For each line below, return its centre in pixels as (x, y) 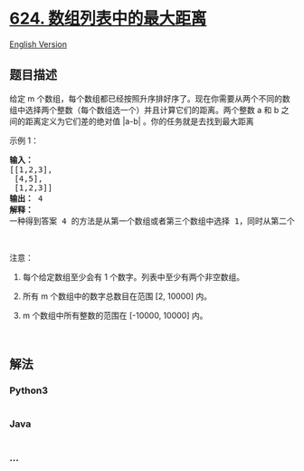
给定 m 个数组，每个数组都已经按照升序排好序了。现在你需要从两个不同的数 (150, 98)
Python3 (28, 390)
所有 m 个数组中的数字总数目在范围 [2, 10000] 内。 (117, 296)
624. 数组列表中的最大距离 (108, 19)
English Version (38, 44)
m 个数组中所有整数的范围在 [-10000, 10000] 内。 (115, 315)
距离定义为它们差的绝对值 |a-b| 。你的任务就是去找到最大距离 (140, 121)
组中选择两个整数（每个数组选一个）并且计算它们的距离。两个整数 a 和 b (144, 110)
